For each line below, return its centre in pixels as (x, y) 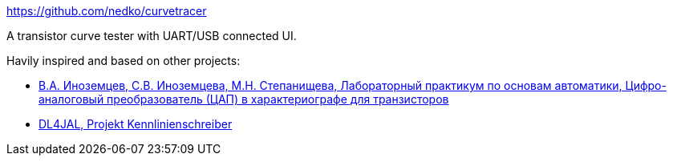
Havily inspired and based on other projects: (124, 61)
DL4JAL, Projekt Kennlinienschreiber (136, 124)
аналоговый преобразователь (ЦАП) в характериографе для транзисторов (244, 99)
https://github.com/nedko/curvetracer (107, 11)
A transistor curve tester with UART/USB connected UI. (152, 36)
